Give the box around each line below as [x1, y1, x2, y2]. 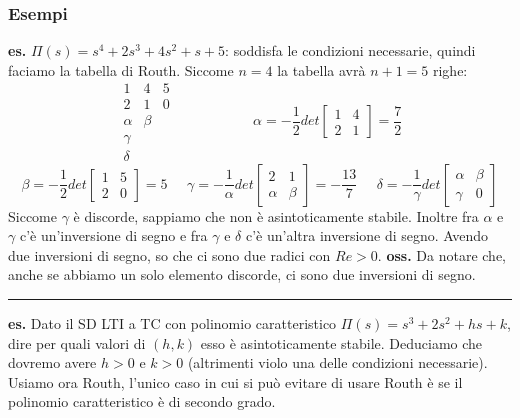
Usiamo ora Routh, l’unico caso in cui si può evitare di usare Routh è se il [8, 371, 463, 392]
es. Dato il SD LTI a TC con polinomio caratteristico [8, 312, 337, 333]
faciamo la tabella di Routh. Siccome [8, 59, 234, 80]
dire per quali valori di [8, 332, 146, 353]
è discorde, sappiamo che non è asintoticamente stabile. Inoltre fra [73, 205, 479, 226]
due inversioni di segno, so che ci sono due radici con [8, 244, 331, 265]
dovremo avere [8, 352, 97, 373]
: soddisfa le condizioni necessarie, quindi [225, 40, 476, 61]
